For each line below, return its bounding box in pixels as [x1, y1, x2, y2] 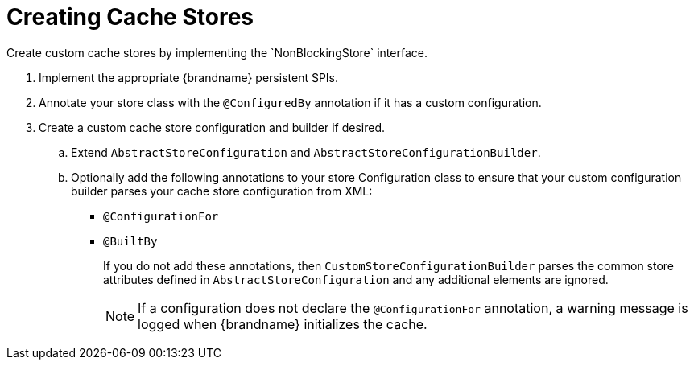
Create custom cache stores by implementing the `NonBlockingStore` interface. [6, 45, 428, 60]
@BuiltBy [103, 234, 158, 248]
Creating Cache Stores [6, 3, 254, 31]
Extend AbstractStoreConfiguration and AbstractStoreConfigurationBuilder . [71, 145, 541, 159]
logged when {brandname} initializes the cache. [138, 315, 428, 332]
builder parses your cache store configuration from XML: [71, 183, 373, 198]
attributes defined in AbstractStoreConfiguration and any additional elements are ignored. [103, 272, 609, 286]
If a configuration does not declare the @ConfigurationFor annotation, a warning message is [138, 299, 688, 316]
